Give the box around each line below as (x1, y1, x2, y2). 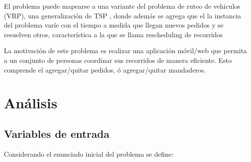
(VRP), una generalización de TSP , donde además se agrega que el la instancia (4, 10, 241, 20)
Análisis (4, 93, 58, 113)
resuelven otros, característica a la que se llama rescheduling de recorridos (4, 29, 223, 39)
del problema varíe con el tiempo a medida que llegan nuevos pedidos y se (4, 20, 223, 30)
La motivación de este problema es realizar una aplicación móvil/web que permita (4, 45, 247, 56)
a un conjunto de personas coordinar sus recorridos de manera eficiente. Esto (4, 55, 232, 65)
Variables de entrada (4, 126, 110, 141)
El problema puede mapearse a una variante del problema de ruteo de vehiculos (4, 1, 240, 11)
